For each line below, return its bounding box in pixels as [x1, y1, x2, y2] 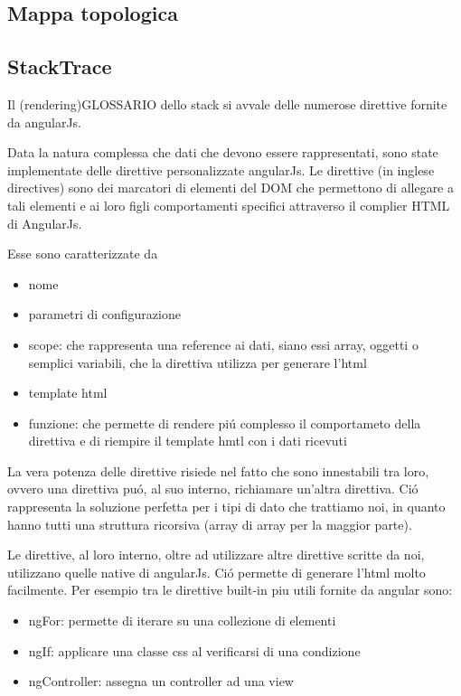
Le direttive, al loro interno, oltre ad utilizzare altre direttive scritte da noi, [7, 545, 425, 564]
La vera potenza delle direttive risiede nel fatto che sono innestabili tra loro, [7, 461, 429, 480]
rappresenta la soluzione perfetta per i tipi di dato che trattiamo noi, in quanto [7, 497, 446, 516]
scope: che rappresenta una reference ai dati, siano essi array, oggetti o [28, 334, 419, 353]
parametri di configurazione [28, 305, 181, 324]
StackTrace [7, 52, 112, 80]
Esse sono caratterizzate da [7, 244, 158, 263]
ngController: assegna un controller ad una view [28, 672, 294, 691]
